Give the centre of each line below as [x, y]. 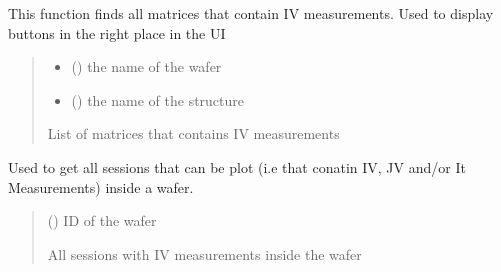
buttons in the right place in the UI [117, 32]
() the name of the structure [158, 99]
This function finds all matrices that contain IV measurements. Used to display [251, 13]
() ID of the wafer [102, 220]
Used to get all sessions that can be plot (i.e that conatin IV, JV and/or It [237, 166]
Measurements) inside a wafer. [101, 186]
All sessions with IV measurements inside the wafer [204, 253]
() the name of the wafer [146, 66]
